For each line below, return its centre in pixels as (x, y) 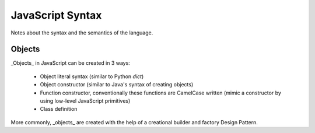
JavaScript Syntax (56, 15)
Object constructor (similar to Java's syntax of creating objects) (117, 85)
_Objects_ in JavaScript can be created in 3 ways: (71, 63)
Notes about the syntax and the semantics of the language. (82, 33)
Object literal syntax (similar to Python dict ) (92, 76)
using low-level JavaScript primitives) (85, 101)
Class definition (59, 109)
